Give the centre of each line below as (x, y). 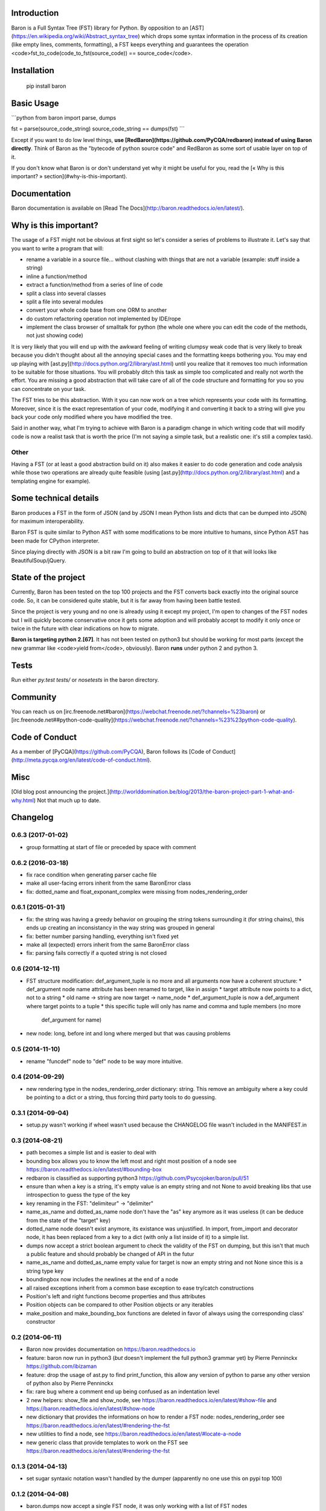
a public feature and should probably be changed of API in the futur (110, 1254)
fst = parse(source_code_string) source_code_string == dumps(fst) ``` (98, 129)
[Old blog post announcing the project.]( (61, 792)
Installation (33, 70)
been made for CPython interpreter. (55, 540)
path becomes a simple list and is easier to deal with (91, 1153)
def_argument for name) (72, 1020)
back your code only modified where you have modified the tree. (92, 416)
